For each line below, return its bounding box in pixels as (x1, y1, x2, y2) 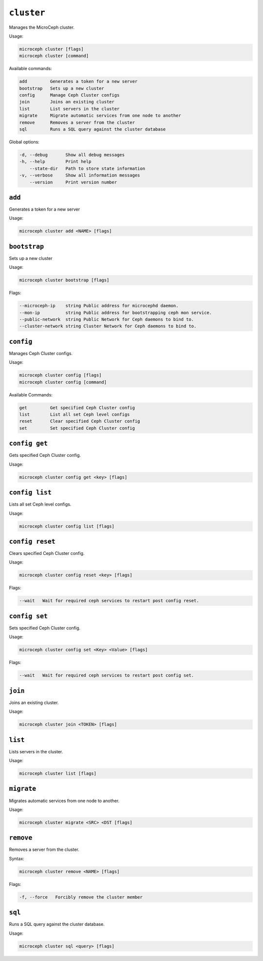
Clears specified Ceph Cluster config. (9, 550, 85, 556)
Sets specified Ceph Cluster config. (9, 625, 80, 631)
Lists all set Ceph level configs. (9, 501, 72, 507)
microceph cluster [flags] (19, 46, 84, 52)
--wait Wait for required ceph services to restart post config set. (19, 673, 194, 678)
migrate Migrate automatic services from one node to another (19, 113, 181, 118)
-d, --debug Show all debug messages (19, 152, 125, 157)
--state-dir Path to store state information (29, 166, 146, 171)
